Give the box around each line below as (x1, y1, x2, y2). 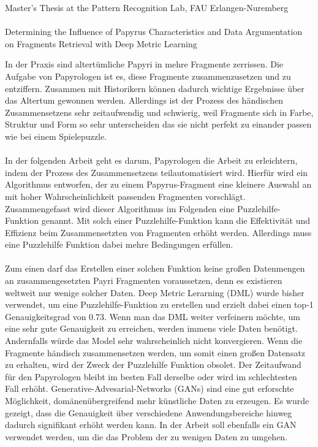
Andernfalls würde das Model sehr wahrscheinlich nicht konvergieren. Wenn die (5, 334, 303, 347)
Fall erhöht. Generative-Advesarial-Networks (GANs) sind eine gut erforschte (5, 382, 294, 395)
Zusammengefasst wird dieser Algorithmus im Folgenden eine (5, 202, 235, 215)
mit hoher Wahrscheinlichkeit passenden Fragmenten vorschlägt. (5, 189, 246, 202)
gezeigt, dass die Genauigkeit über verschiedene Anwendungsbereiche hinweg (5, 406, 292, 419)
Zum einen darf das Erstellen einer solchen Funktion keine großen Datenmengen (5, 262, 305, 275)
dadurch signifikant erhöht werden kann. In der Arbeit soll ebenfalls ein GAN (5, 418, 297, 431)
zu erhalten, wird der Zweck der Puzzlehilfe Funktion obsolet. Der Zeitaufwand (5, 358, 301, 371)
